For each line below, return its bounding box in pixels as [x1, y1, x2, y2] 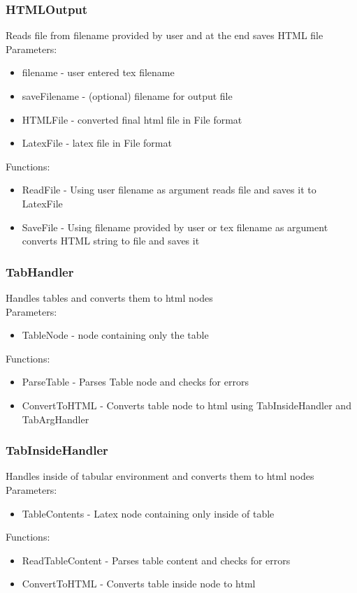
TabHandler [6, 263, 74, 280]
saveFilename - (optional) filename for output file [22, 89, 233, 103]
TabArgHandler [22, 411, 89, 426]
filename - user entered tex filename [22, 65, 175, 80]
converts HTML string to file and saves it [22, 233, 200, 248]
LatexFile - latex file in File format [22, 136, 172, 150]
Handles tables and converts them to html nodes [6, 290, 213, 305]
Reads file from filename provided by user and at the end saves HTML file [6, 28, 323, 43]
